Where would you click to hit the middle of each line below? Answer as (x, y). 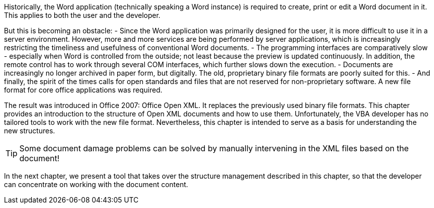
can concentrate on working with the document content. (96, 184)
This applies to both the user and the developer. (82, 15)
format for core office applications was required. (83, 90)
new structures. (30, 131)
